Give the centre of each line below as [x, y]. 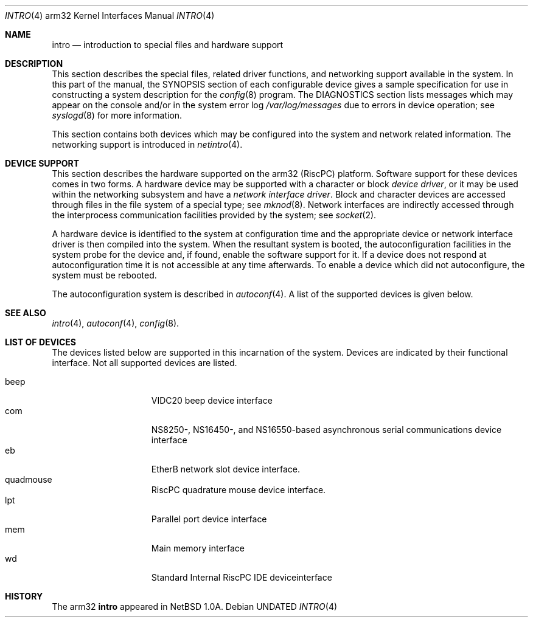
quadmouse [29, 479]
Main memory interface [198, 548]
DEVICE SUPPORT [42, 163]
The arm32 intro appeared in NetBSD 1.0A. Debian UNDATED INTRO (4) [195, 606]
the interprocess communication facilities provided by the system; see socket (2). [214, 215]
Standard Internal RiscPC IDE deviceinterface [242, 577]
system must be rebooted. [104, 275]
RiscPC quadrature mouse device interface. [239, 490]
